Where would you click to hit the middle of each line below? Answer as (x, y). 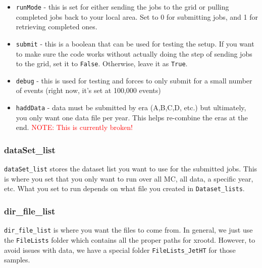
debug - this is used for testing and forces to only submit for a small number (134, 80)
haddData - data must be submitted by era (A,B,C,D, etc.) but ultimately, (131, 107)
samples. (17, 260)
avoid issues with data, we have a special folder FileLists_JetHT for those (120, 250)
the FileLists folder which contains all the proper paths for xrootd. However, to (130, 239)
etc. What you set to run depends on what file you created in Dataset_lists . (124, 188)
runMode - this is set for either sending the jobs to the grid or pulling (122, 7)
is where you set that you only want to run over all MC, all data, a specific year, (129, 178)
